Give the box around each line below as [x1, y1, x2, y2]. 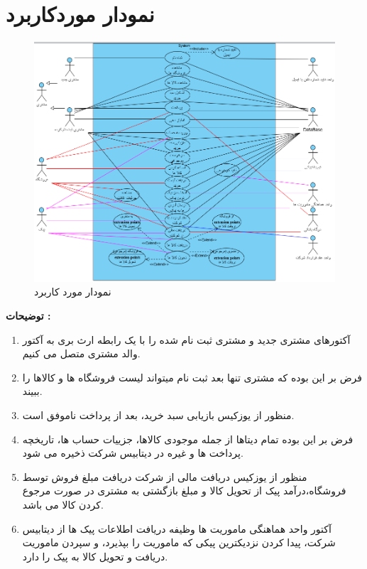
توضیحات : [6, 308, 51, 323]
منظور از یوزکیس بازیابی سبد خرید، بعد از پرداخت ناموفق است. [22, 408, 295, 423]
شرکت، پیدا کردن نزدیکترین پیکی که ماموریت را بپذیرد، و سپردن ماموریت [22, 535, 336, 550]
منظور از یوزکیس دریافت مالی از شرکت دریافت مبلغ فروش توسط [22, 469, 307, 484]
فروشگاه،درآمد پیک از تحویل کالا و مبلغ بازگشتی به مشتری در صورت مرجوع [22, 483, 346, 498]
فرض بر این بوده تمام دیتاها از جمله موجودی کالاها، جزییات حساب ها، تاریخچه [22, 431, 354, 446]
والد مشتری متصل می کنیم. [22, 346, 141, 361]
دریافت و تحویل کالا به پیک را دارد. [22, 548, 168, 563]
